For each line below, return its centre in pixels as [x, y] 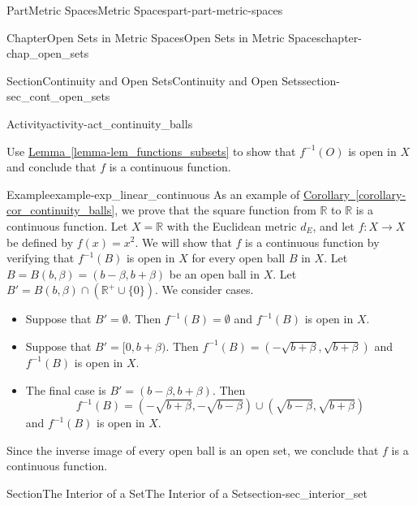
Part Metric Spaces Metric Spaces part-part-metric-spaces [145, 10]
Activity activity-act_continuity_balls [100, 123]
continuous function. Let [67, 225]
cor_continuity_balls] [61, 210]
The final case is [66, 389]
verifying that [41, 258]
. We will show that [183, 242]
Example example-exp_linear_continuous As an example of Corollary [178, 194]
